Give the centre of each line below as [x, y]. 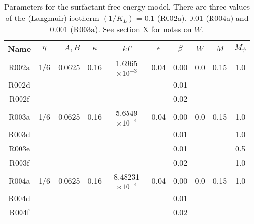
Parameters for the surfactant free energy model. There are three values [127, 7]
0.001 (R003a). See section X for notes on [121, 29]
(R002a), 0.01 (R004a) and [203, 18]
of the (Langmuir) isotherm [52, 18]
